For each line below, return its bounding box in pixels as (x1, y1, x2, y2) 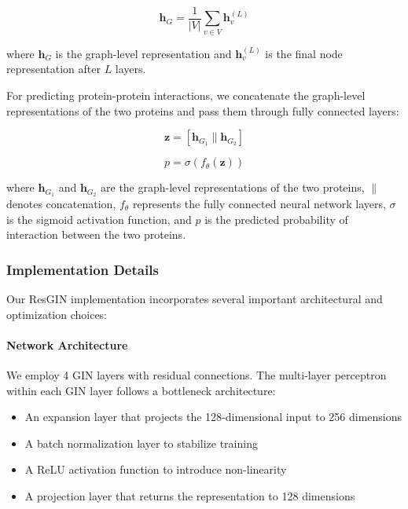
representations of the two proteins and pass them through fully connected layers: (6, 102, 399, 119)
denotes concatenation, (6, 196, 116, 212)
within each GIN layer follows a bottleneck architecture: (6, 382, 276, 398)
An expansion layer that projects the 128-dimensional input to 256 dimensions (24, 408, 402, 425)
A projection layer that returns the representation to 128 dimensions (24, 487, 355, 504)
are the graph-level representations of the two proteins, (101, 179, 365, 196)
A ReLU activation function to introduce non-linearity (24, 461, 287, 478)
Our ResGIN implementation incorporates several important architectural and (6, 291, 383, 307)
